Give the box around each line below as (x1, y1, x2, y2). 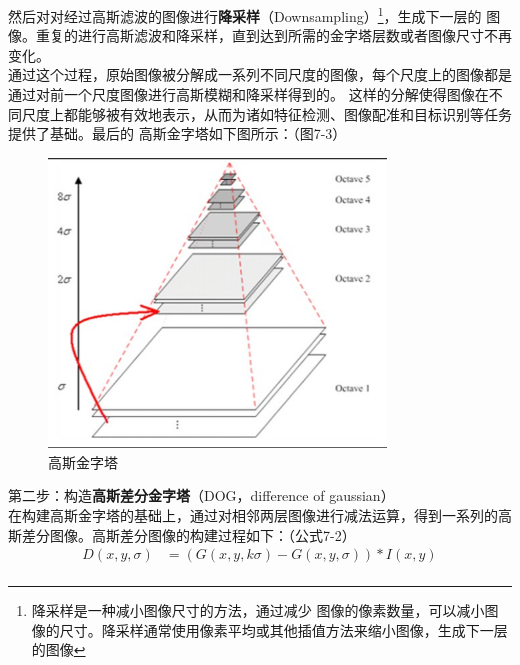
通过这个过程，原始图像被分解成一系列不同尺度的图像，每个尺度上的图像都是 (8, 64, 512, 85)
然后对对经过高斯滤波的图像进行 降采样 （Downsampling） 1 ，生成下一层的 (8, 3, 482, 26)
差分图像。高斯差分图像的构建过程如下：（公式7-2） (21, 524, 356, 545)
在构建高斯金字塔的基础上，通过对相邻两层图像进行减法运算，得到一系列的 (8, 505, 498, 526)
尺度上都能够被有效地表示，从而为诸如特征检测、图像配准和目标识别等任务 (21, 103, 512, 124)
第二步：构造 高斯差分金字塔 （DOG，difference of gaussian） (8, 485, 395, 506)
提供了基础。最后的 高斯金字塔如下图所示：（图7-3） (8, 123, 347, 144)
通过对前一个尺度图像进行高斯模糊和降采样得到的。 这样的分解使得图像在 (8, 84, 489, 105)
